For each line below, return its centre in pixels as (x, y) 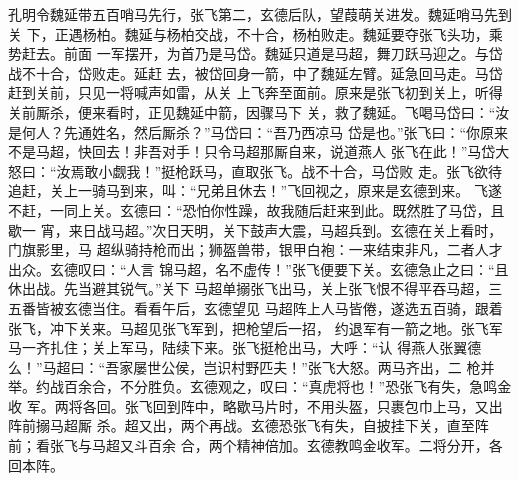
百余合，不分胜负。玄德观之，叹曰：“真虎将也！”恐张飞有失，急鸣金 (287, 386)
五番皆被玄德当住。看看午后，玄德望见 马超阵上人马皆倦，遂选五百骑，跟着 (255, 307)
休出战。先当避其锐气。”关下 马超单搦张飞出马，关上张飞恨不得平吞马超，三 (255, 288)
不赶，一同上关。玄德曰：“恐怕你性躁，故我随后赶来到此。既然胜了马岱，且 (256, 209)
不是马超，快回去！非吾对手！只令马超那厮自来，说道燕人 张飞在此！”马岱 (252, 151)
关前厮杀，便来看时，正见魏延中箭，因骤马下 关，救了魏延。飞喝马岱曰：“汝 (259, 111)
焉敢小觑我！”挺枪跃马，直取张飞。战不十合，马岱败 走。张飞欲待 (286, 170)
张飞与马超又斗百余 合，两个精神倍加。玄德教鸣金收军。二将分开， (269, 445)
